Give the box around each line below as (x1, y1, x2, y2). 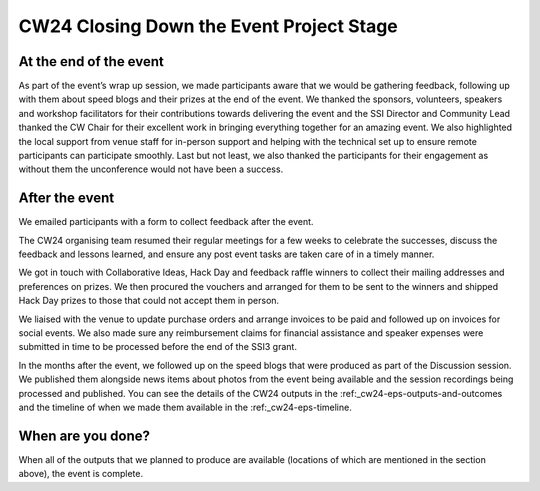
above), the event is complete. (18, 468, 144, 480)
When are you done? (18, 427, 150, 444)
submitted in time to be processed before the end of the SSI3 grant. (18, 341, 297, 353)
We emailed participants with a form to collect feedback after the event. (18, 216, 314, 228)
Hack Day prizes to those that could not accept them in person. (18, 295, 280, 307)
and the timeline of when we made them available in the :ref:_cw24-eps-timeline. (18, 401, 352, 413)
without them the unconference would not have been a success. (18, 163, 284, 175)
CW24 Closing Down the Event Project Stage (18, 15, 399, 37)
